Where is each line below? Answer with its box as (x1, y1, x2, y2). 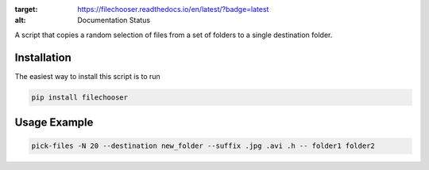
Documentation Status (77, 16, 151, 25)
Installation (14, 51, 71, 64)
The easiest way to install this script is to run (14, 71, 160, 81)
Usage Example (14, 115, 94, 130)
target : (14, 5, 38, 13)
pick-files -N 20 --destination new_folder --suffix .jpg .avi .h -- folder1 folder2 (31, 142, 375, 150)
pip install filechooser (31, 93, 129, 102)
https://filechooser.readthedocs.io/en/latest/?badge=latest (77, 5, 269, 13)
